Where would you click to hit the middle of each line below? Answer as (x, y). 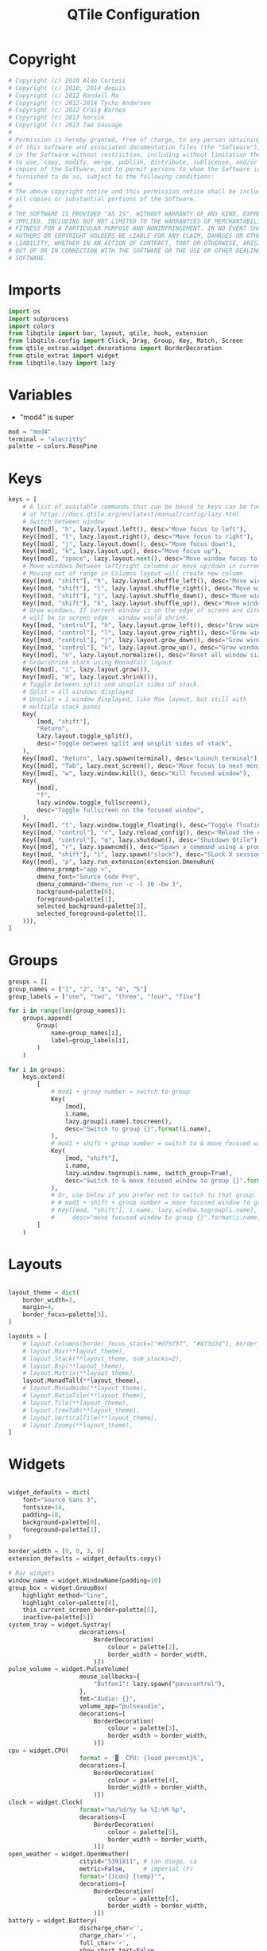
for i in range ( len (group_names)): (67, 1011)
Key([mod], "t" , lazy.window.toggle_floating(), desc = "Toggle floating (143, 825)
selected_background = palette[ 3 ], (92, 906)
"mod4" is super (46, 417)
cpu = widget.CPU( (39, 1751)
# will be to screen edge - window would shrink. (106, 618)
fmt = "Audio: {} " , (108, 1699)
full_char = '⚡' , (104, 1943)
